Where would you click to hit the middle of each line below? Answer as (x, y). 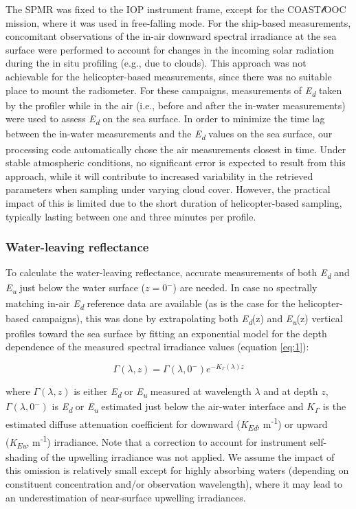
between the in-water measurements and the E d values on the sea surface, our (169, 135)
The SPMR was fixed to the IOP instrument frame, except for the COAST (163, 9)
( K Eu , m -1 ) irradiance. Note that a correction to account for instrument (156, 442)
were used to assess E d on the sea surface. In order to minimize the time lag (165, 120)
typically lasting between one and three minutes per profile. (131, 216)
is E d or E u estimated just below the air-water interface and (178, 407)
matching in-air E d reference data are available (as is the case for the (151, 304)
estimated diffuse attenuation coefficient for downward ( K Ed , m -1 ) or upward (167, 424)
